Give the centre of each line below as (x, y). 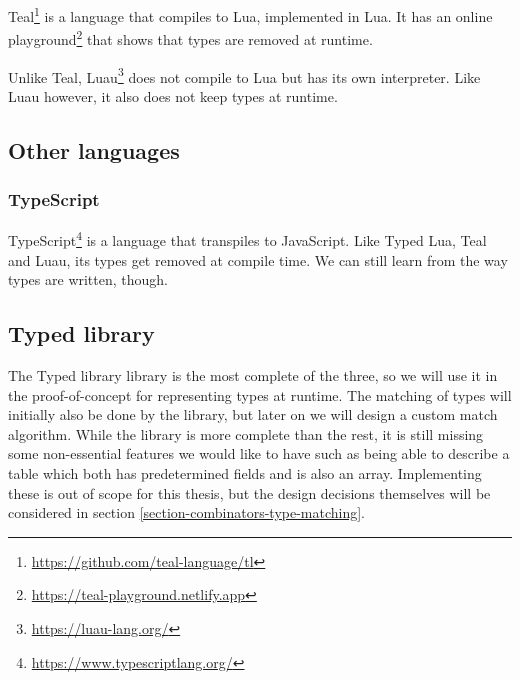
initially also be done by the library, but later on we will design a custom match (253, 414)
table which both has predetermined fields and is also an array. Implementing (245, 472)
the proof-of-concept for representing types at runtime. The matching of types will (260, 394)
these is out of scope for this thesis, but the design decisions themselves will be (249, 492)
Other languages (94, 149)
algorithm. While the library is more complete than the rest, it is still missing (246, 433)
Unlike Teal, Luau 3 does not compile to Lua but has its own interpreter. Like (244, 75)
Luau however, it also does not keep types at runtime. (173, 95)
